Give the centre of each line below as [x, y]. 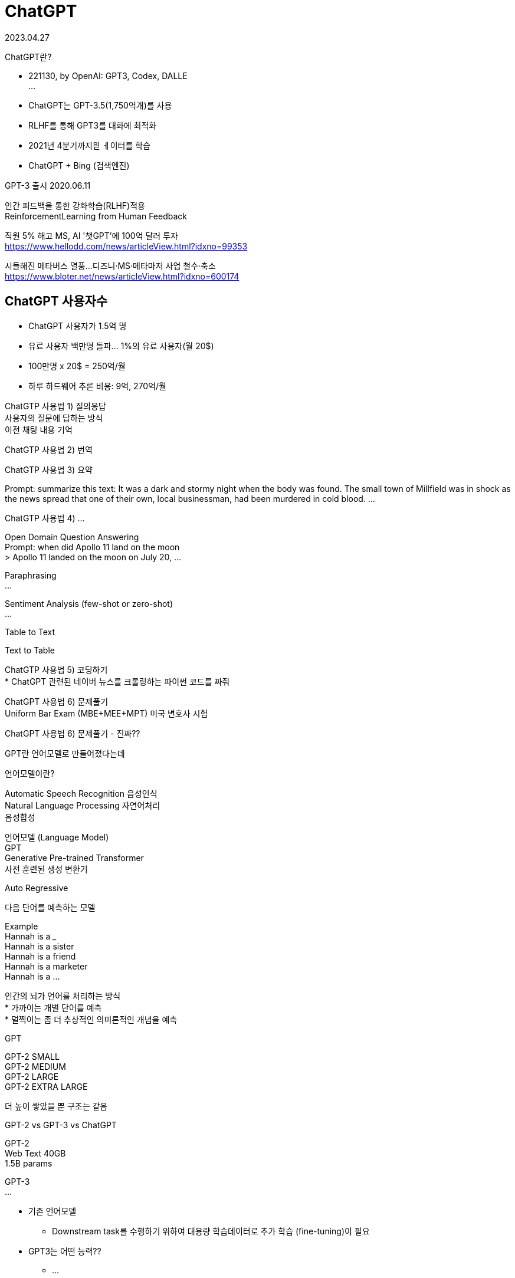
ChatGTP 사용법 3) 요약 [49, 469]
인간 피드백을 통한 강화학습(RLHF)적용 [75, 205]
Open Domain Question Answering [72, 537]
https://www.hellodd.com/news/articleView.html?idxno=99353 [126, 246]
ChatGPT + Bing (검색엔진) [79, 165]
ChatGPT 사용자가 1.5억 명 [78, 326]
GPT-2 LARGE [32, 1076]
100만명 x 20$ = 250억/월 [77, 366]
